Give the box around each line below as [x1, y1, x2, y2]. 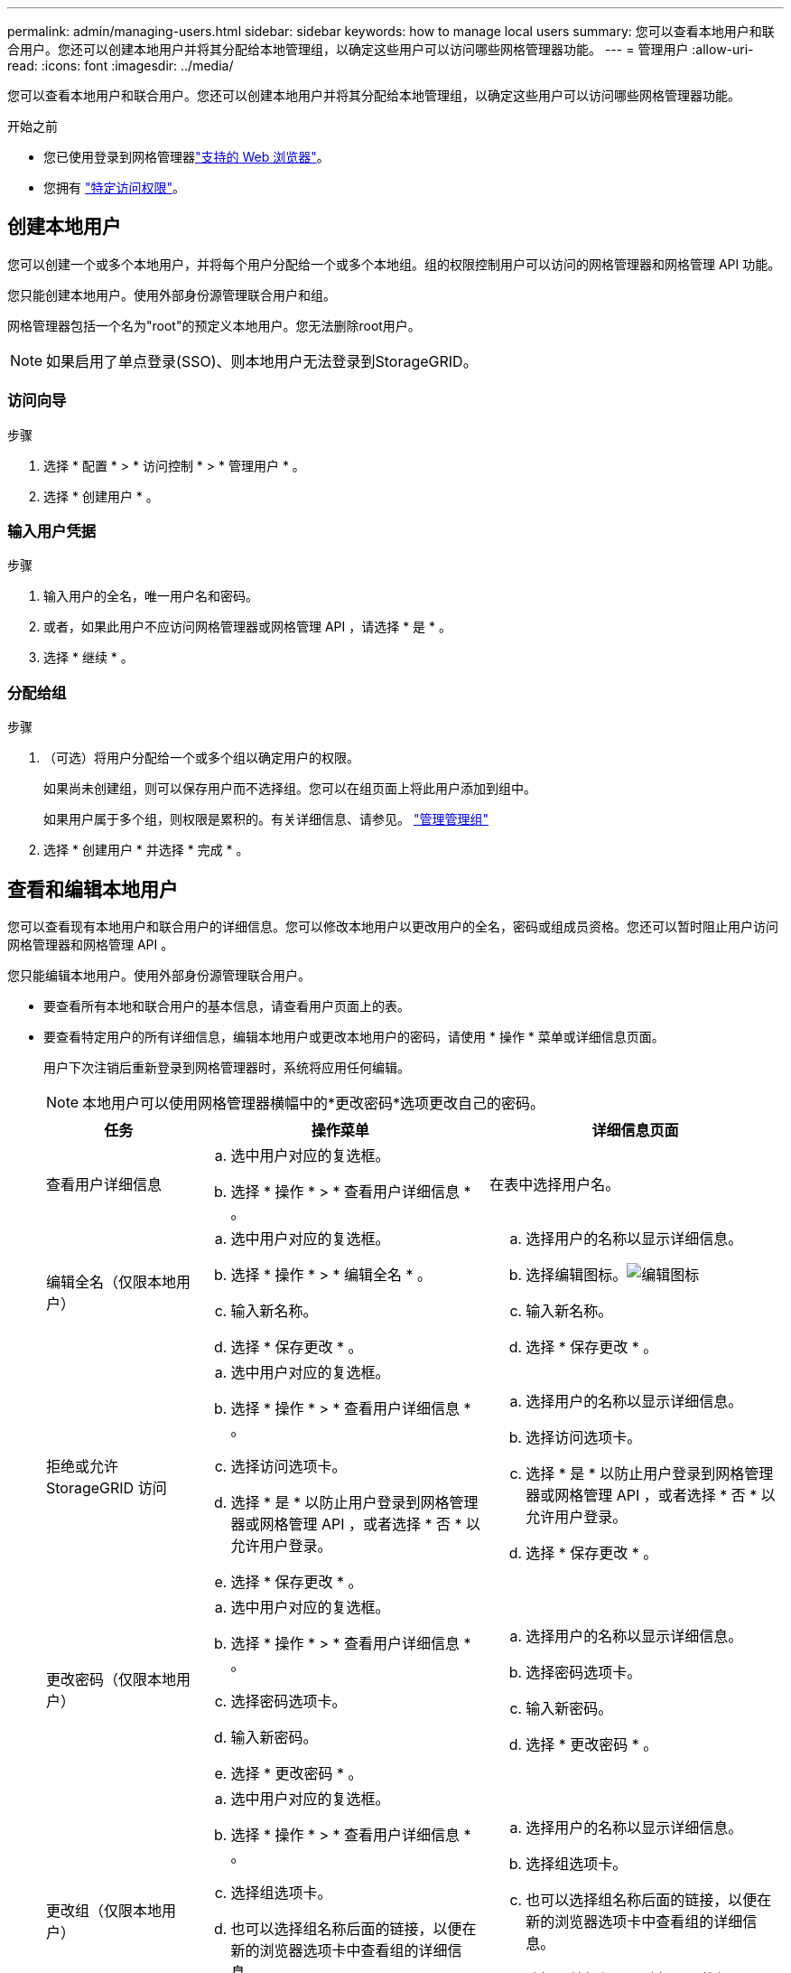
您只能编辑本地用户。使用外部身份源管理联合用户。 [7, 967, 311, 983]
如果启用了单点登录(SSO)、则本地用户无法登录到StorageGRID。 [46, 351, 478, 370]
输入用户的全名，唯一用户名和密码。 [43, 588, 258, 604]
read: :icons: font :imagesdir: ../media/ [7, 58, 234, 73]
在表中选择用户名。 [489, 1174, 620, 1193]
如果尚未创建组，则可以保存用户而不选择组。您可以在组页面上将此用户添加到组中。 [43, 781, 536, 797]
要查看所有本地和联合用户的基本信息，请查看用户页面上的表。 [43, 997, 410, 1014]
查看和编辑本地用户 [7, 877, 178, 901]
